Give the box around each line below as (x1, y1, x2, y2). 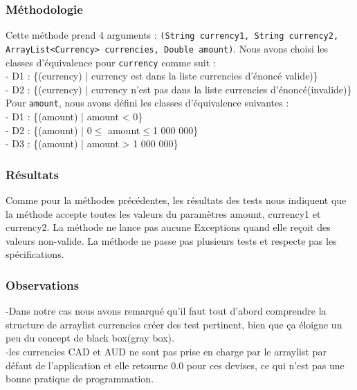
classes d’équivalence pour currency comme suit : (6, 55, 216, 69)
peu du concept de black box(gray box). (6, 331, 174, 345)
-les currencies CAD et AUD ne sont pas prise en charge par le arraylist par (6, 344, 327, 358)
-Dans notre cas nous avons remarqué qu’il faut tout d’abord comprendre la (6, 304, 327, 318)
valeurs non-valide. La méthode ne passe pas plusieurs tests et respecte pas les (6, 233, 337, 248)
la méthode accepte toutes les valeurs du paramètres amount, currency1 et (6, 206, 321, 221)
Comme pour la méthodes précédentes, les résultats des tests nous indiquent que (6, 193, 347, 207)
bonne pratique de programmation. (6, 371, 154, 386)
